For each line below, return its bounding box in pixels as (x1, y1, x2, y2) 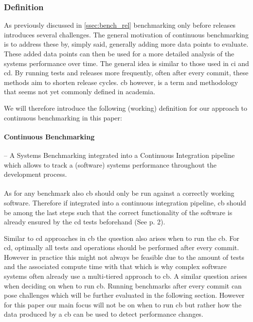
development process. (4, 169, 67, 179)
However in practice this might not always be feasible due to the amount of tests (4, 252, 244, 262)
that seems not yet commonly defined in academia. (4, 86, 155, 97)
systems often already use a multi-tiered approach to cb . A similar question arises (4, 271, 247, 281)
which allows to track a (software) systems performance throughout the (4, 159, 217, 169)
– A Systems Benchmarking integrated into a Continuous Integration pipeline (4, 150, 235, 160)
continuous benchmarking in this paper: (4, 112, 122, 122)
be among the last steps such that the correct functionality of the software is (4, 207, 233, 217)
